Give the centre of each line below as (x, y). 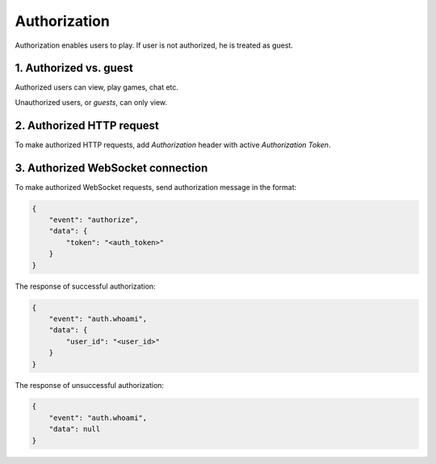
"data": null (75, 429)
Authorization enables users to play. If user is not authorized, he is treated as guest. (154, 45)
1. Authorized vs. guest (74, 68)
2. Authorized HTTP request (87, 125)
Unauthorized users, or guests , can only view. (91, 102)
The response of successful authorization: (86, 286)
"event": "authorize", (94, 220)
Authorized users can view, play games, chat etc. (97, 87)
